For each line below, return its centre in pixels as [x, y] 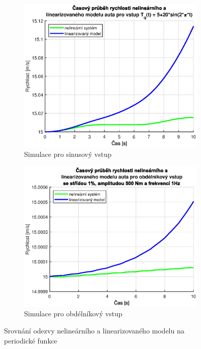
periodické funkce [31, 340]
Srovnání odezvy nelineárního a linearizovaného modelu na [94, 331]
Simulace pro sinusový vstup [68, 154]
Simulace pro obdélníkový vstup [73, 314]
